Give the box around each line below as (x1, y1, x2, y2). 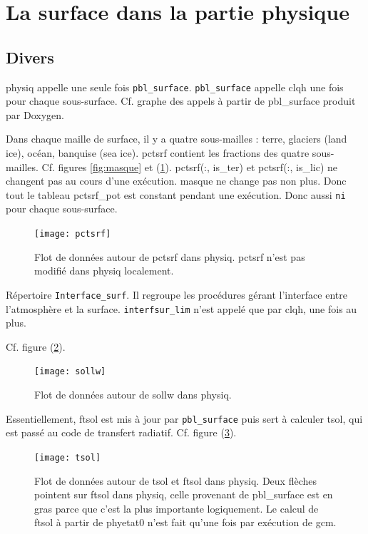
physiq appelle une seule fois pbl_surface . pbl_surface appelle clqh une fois (6, 79, 344, 94)
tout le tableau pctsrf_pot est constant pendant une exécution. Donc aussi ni (6, 187, 346, 202)
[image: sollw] (34, 366, 106, 377)
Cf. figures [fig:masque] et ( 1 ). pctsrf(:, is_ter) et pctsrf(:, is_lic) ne (41, 159, 338, 174)
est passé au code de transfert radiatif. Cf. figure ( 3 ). (6, 425, 237, 440)
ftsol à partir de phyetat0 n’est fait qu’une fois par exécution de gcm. (34, 515, 337, 530)
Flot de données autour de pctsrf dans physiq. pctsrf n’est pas (34, 249, 305, 264)
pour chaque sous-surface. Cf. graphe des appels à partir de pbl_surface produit (6, 93, 356, 108)
